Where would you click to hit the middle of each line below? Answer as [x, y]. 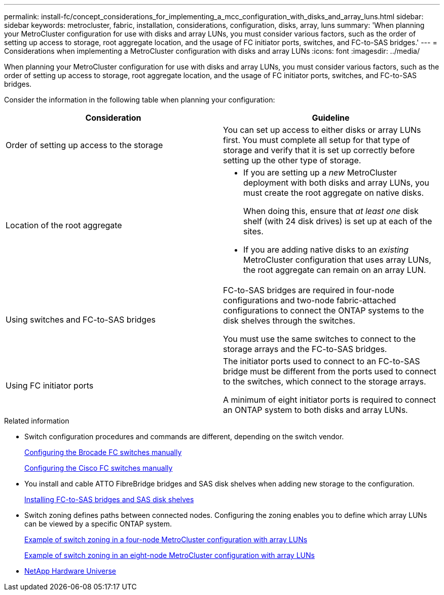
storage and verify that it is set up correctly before [319, 150]
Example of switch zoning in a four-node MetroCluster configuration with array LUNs [166, 539]
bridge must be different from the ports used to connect [330, 371]
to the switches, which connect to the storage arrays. [325, 381]
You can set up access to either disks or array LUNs [322, 130]
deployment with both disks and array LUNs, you [336, 183]
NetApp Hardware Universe [70, 571]
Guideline [331, 118]
